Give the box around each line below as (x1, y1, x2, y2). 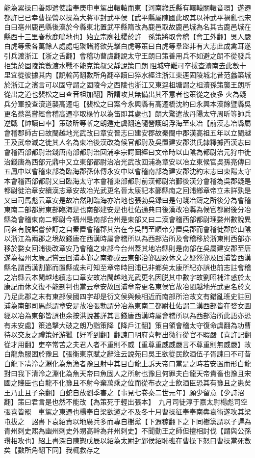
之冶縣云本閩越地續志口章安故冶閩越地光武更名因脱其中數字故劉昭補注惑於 (4, 271, 244, 282)
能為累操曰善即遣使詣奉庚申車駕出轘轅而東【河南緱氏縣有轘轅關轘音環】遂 (4, 2, 244, 12)
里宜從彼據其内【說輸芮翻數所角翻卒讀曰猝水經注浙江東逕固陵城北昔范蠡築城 (4, 70, 251, 80)
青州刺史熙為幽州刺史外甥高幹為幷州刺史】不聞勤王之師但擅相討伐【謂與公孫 (4, 426, 251, 436)
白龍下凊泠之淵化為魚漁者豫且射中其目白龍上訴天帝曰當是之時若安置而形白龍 (4, 358, 251, 368)
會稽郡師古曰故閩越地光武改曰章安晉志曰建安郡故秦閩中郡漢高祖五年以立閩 (4, 127, 244, 137)
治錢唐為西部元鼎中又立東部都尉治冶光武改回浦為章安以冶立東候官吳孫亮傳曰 (4, 156, 251, 166)
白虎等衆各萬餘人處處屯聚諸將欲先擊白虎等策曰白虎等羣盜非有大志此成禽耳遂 (4, 41, 251, 51)
